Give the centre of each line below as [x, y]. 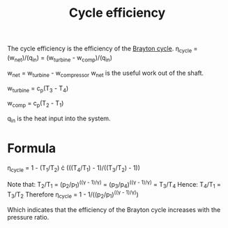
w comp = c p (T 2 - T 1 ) [36, 104]
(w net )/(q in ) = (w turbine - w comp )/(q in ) [60, 58]
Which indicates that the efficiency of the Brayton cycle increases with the [114, 209]
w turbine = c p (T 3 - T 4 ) [38, 89]
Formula [32, 149]
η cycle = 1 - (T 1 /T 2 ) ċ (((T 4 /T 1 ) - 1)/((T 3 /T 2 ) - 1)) [74, 168]
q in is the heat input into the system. [59, 119]
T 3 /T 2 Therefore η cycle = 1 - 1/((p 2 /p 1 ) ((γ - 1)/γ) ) [73, 194]
